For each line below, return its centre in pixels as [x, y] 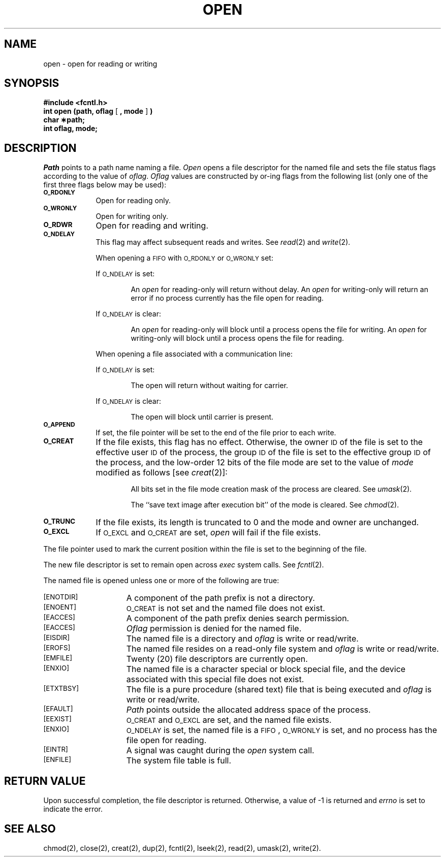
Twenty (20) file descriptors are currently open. [217, 659]
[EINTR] [56, 750]
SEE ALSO [30, 828]
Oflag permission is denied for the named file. [214, 629]
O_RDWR [58, 225]
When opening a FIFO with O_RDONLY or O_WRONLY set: [184, 258]
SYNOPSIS [32, 83]
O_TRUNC [59, 521]
